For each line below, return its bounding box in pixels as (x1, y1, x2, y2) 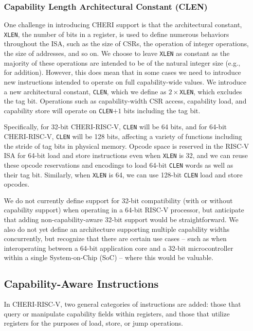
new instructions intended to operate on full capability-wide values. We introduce (4, 76, 247, 87)
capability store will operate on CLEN (4, 105, 113, 115)
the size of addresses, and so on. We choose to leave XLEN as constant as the (4, 48, 230, 58)
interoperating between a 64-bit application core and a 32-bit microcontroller (4, 243, 234, 253)
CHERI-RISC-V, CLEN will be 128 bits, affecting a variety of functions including (4, 131, 242, 141)
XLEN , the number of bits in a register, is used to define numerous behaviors (4, 29, 229, 39)
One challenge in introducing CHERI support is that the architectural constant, (4, 19, 242, 30)
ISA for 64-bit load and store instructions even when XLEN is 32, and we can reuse (4, 150, 248, 160)
